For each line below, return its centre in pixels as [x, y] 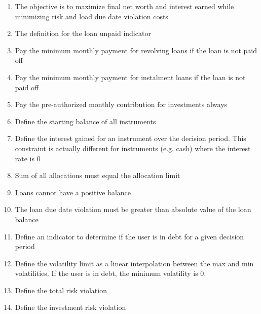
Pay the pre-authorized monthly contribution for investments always [121, 104]
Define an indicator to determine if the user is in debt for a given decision [129, 236]
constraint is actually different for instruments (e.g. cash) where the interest [133, 148]
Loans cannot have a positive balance [73, 192]
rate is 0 [28, 158]
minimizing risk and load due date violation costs [91, 16]
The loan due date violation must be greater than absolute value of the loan [133, 209]
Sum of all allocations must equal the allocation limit [98, 175]
